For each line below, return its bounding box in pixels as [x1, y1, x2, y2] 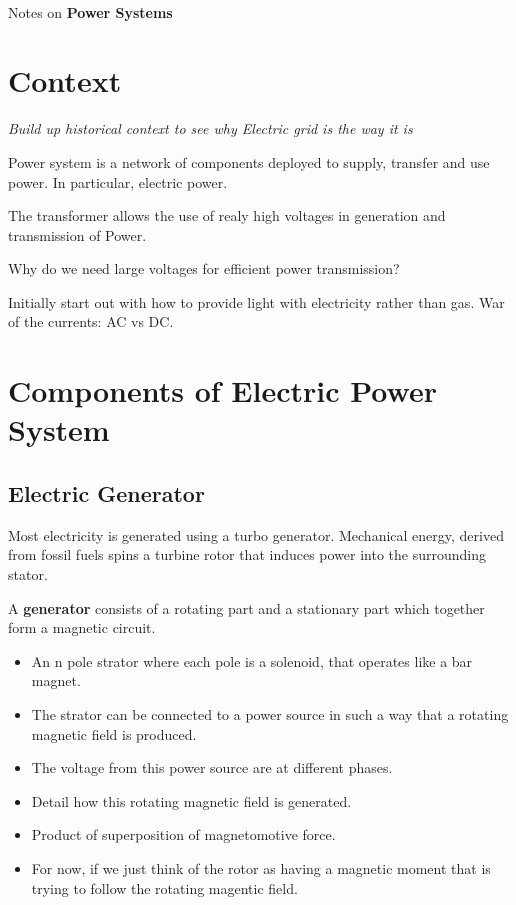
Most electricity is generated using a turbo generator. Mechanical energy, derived [8, 524, 504, 545]
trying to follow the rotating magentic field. [31, 877, 298, 898]
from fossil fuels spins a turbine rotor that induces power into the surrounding [8, 544, 487, 565]
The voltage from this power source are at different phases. [31, 757, 393, 778]
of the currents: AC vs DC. [8, 311, 174, 332]
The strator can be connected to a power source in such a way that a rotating [31, 703, 509, 724]
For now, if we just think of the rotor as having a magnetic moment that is [31, 857, 491, 878]
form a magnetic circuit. [8, 617, 156, 638]
